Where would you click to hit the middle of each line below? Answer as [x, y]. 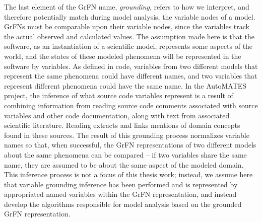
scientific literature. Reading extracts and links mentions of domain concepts [122, 125]
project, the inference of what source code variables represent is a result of [119, 95]
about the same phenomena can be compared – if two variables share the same [125, 154]
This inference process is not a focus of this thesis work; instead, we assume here [128, 174]
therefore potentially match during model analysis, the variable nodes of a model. [130, 16]
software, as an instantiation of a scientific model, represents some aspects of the [128, 46]
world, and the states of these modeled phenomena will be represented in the [123, 56]
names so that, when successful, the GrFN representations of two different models [130, 145]
